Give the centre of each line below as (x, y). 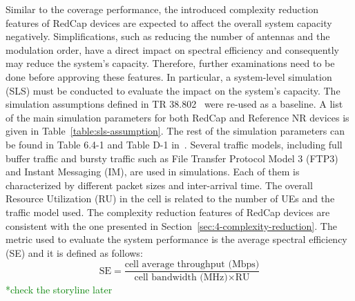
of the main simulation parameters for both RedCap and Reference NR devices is (177, 117)
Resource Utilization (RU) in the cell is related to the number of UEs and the (170, 198)
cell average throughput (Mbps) (192, 265)
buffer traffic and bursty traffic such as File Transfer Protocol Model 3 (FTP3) (172, 158)
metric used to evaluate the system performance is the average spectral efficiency (176, 239)
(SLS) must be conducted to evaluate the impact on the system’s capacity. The (173, 90)
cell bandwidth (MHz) (181, 278)
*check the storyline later (59, 290)
